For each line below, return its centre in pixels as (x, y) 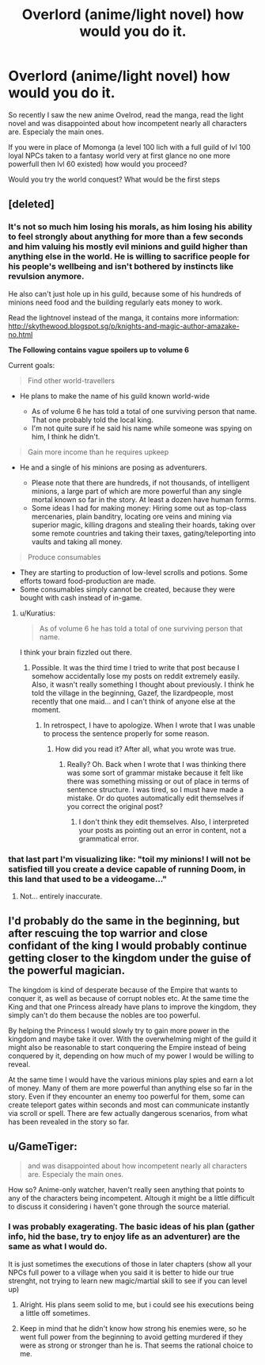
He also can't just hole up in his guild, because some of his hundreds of (125, 293)
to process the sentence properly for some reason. (126, 733)
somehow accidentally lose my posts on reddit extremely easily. (136, 676)
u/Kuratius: (37, 613)
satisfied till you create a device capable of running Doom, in (127, 868)
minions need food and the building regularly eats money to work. (115, 302)
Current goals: (32, 365)
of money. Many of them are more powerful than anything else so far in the (131, 1087)
